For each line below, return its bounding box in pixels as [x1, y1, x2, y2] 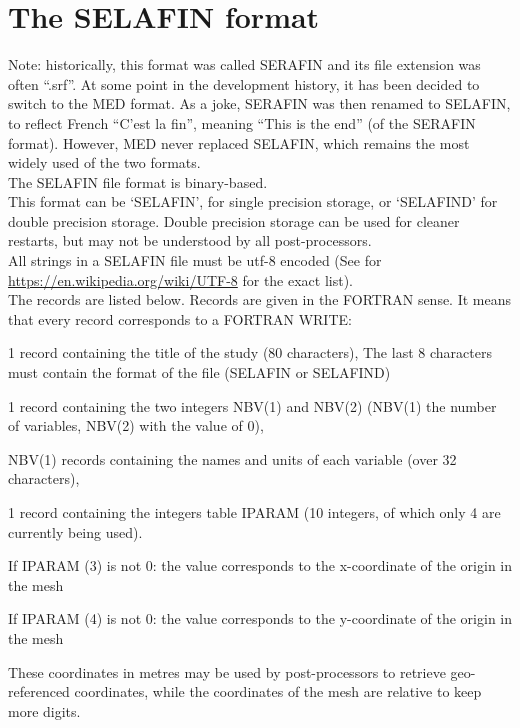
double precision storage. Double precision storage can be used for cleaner [8, 210, 460, 231]
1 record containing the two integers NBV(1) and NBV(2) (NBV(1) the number [8, 395, 497, 416]
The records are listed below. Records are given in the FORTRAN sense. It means [8, 289, 512, 310]
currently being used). [8, 521, 143, 542]
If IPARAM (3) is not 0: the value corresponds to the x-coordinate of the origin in [8, 555, 513, 576]
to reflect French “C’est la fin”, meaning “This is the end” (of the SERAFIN [8, 112, 476, 133]
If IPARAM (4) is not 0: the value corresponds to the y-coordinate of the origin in [8, 608, 513, 629]
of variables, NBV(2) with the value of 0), [8, 415, 264, 436]
